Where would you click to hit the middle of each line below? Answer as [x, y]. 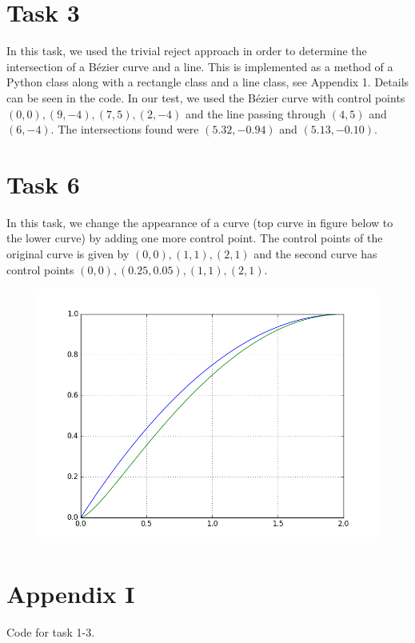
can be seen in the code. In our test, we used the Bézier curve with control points [206, 97]
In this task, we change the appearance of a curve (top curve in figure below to [200, 222]
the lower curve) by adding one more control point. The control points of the [195, 238]
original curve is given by [68, 254]
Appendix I [71, 593]
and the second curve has [315, 254]
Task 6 [43, 184]
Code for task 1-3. [51, 631]
